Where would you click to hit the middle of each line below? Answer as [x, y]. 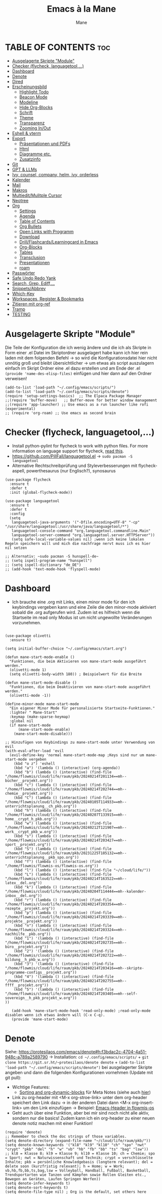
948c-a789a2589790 [26, 1057]
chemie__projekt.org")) [29, 793]
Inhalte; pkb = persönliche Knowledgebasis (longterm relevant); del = [79, 1162]
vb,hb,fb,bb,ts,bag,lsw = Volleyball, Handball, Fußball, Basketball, [78, 1171]
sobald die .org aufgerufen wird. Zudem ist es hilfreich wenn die [76, 612]
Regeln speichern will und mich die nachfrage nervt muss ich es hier [78, 543]
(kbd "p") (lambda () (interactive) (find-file [63, 913]
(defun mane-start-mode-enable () [40, 657]
